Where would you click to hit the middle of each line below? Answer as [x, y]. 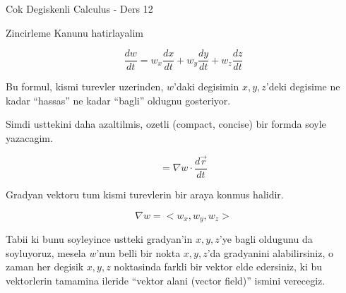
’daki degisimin [206, 86]
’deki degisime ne [303, 86]
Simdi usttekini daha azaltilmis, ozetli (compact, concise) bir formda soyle [166, 124]
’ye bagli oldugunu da [266, 238]
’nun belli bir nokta [138, 252]
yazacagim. [29, 138]
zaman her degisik [45, 267]
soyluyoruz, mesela [46, 252]
